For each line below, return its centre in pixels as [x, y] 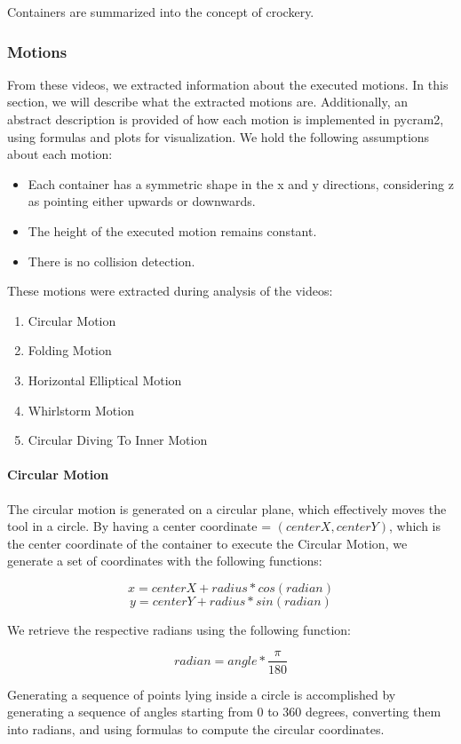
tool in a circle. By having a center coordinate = [139, 526]
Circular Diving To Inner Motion [118, 440]
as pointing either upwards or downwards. [142, 201]
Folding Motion [70, 350]
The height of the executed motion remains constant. [172, 230]
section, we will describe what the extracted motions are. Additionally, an [208, 102]
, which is [414, 526]
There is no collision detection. [111, 261]
